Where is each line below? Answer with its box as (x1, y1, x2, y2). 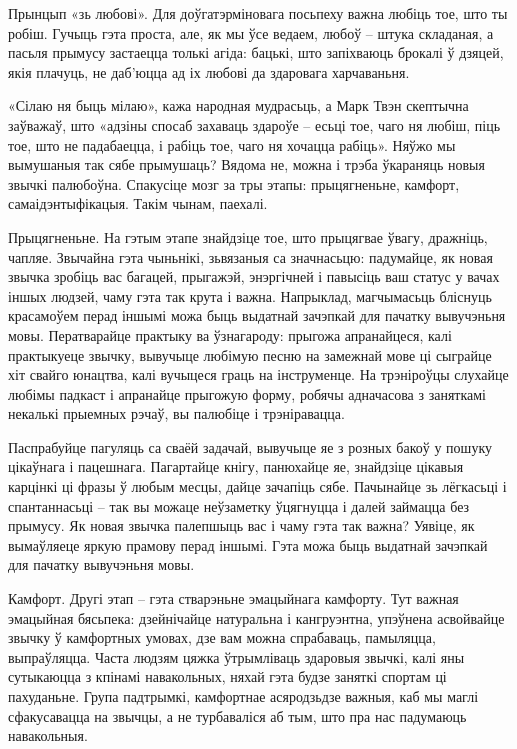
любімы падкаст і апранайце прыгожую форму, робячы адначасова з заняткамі (8, 383, 486, 404)
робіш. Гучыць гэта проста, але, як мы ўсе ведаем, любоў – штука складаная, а (8, 22, 494, 43)
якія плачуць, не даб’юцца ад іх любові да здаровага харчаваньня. (8, 61, 410, 82)
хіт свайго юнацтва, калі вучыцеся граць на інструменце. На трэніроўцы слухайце (8, 364, 509, 385)
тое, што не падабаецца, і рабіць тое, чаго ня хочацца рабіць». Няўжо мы (8, 134, 456, 155)
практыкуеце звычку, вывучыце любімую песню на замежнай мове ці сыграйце (8, 344, 492, 365)
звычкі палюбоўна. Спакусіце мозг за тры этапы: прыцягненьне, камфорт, (8, 173, 460, 194)
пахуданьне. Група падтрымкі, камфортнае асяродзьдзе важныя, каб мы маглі (8, 686, 479, 706)
